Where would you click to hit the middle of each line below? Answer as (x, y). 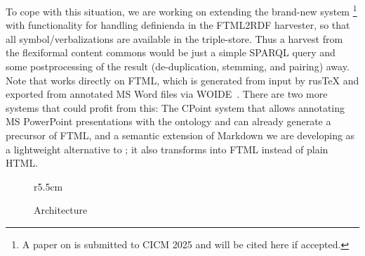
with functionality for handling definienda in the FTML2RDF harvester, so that (178, 25)
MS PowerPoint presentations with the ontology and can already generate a (168, 121)
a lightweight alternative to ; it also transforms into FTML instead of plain (167, 149)
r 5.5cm (48, 186)
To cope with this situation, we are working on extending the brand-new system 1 (181, 10)
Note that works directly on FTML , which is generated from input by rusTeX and (182, 80)
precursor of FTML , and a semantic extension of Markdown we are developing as (180, 135)
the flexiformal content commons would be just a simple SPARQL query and (171, 52)
